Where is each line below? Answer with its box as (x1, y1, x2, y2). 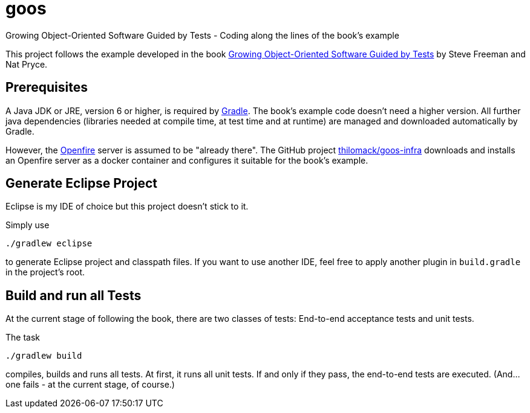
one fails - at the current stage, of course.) (5, 379, 175, 390)
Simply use (5, 220, 50, 231)
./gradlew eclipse (5, 239, 93, 249)
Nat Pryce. (5, 59, 48, 69)
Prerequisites (5, 80, 88, 95)
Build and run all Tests (5, 287, 142, 303)
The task (5, 332, 40, 343)
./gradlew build (5, 351, 82, 361)
